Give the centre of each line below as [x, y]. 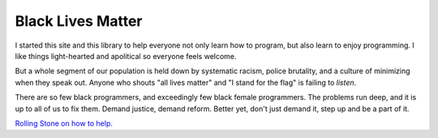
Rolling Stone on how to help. [64, 123]
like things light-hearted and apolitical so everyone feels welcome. [126, 56]
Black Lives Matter [79, 21]
